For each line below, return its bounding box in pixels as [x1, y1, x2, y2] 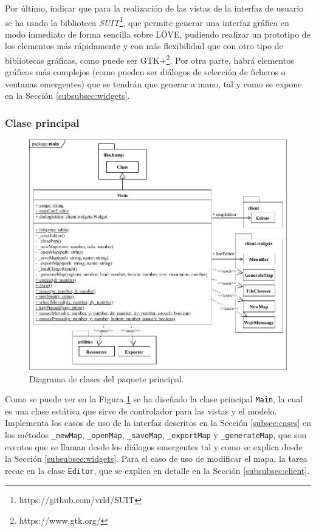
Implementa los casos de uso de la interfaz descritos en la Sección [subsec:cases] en [5, 416, 311, 429]
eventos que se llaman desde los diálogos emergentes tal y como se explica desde [5, 440, 303, 453]
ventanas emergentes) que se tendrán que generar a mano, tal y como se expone [5, 77, 302, 90]
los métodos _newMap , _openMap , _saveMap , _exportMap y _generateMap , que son [5, 428, 307, 441]
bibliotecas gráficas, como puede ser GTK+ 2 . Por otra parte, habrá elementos [5, 52, 294, 66]
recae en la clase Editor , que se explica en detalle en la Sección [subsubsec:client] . [5, 464, 310, 476]
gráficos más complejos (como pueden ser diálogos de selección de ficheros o [5, 66, 286, 78]
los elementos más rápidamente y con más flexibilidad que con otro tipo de [5, 39, 283, 52]
